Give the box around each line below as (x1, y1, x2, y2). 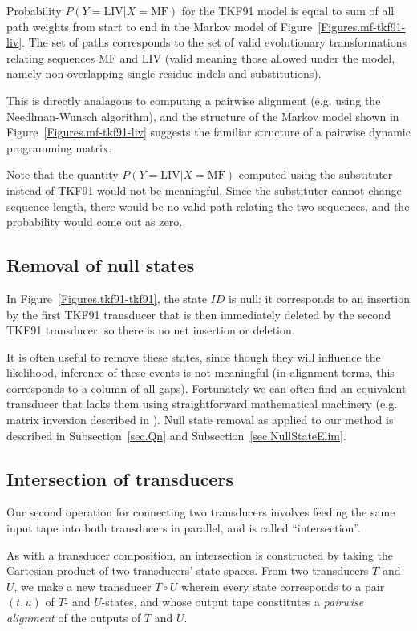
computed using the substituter (238, 166, 393, 183)
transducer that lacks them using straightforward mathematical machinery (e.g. (6, 395, 398, 412)
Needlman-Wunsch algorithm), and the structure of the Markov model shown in (6, 107, 399, 124)
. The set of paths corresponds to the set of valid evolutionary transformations (22, 34, 407, 51)
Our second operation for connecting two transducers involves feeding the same (6, 504, 395, 520)
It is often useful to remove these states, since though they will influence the (6, 348, 381, 365)
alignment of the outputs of (6, 609, 141, 626)
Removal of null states (6, 253, 195, 277)
